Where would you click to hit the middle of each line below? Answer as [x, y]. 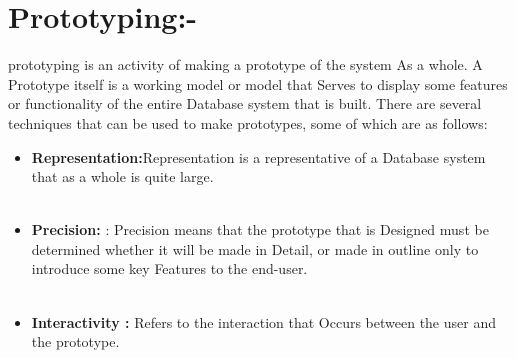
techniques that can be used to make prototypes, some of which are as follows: [248, 122]
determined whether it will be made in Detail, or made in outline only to [255, 248]
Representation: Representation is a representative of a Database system [258, 156]
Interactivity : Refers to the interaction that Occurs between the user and [263, 321]
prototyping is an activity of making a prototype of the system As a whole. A [245, 64]
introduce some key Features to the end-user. [169, 268]
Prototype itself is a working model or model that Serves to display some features [258, 83]
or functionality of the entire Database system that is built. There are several [245, 103]
